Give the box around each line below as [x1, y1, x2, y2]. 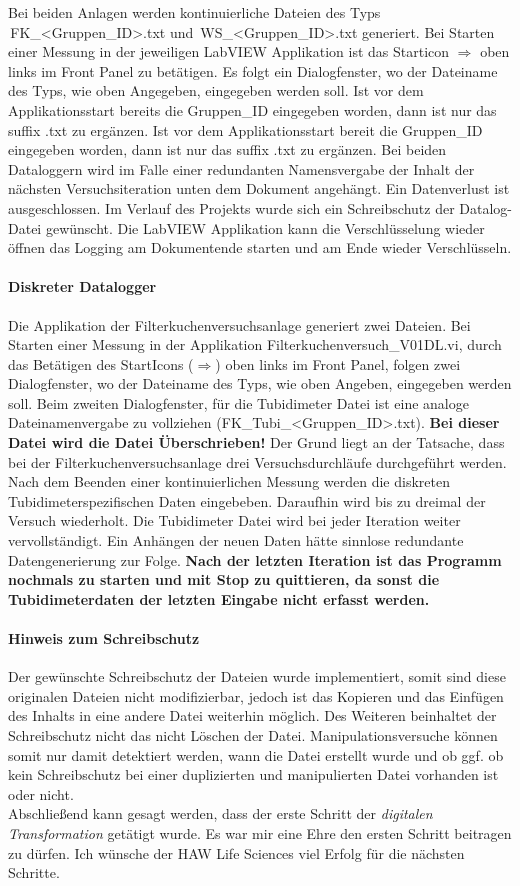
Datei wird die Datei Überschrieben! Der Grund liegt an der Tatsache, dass [8, 432, 505, 453]
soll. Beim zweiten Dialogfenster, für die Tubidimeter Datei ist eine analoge [8, 392, 469, 413]
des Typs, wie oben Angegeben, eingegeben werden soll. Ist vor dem [8, 80, 424, 101]
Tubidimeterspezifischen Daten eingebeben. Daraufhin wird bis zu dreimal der [8, 490, 486, 511]
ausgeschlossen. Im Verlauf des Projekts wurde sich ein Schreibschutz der [8, 197, 455, 218]
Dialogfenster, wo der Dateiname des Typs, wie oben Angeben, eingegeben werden [8, 373, 512, 394]
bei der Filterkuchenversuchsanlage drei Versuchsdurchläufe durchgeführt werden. [8, 451, 507, 472]
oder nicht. [8, 783, 74, 804]
